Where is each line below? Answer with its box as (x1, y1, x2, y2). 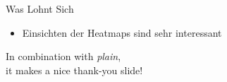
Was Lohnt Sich (6, 1, 74, 16)
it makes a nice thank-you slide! (6, 62, 143, 77)
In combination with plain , (6, 49, 121, 64)
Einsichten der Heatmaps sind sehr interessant (22, 25, 222, 40)
